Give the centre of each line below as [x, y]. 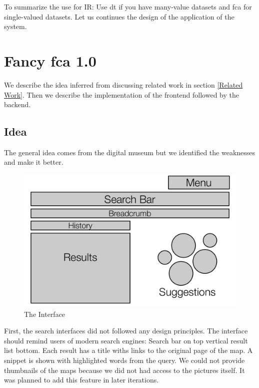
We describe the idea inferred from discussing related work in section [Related [123, 84]
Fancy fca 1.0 [50, 60]
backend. [17, 104]
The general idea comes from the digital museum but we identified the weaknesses [130, 152]
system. [15, 26]
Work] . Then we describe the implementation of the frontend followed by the [121, 94]
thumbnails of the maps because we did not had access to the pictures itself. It [124, 370]
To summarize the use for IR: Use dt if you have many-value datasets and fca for [128, 7]
